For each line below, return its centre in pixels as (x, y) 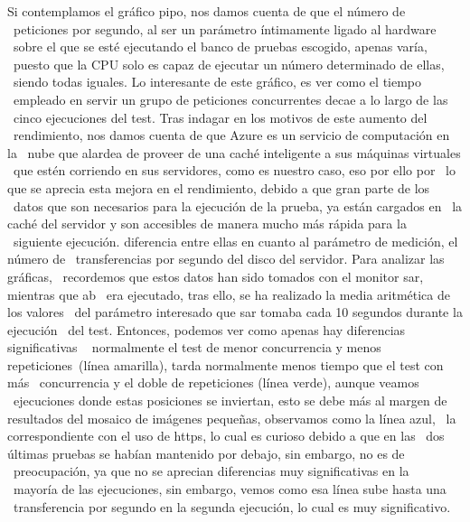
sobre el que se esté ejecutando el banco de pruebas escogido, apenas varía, (220, 47)
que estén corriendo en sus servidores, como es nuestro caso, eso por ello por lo (234, 170)
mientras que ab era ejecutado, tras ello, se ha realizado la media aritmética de (229, 294)
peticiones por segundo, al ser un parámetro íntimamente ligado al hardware (225, 28)
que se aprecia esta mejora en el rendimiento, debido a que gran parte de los (219, 187)
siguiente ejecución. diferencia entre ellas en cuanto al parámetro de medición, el (235, 241)
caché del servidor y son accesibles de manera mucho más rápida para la (207, 224)
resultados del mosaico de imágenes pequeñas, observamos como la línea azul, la (232, 418)
